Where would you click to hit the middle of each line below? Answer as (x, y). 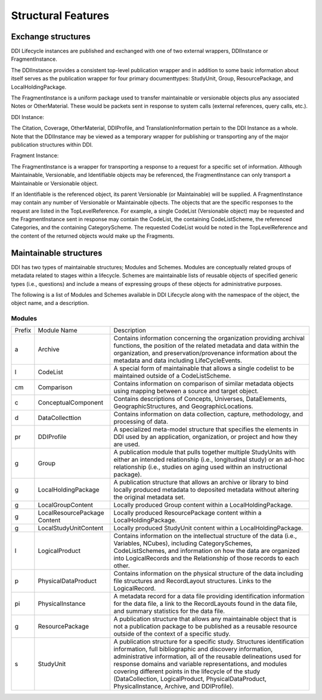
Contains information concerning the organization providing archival (209, 338)
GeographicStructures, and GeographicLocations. (183, 406)
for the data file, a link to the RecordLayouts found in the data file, (205, 603)
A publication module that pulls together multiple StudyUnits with (205, 452)
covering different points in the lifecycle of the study (187, 671)
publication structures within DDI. (52, 144)
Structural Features (60, 15)
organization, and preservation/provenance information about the (205, 353)
